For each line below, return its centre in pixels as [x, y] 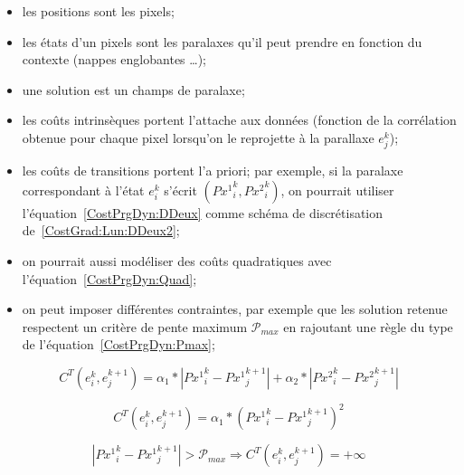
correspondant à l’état [83, 190]
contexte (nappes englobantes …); [114, 59]
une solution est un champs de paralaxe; [133, 89]
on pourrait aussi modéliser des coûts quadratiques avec [177, 260]
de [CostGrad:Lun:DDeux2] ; [101, 230]
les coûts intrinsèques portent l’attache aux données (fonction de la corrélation [239, 120]
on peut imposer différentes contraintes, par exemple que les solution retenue [235, 309]
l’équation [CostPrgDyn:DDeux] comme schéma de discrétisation [203, 212]
